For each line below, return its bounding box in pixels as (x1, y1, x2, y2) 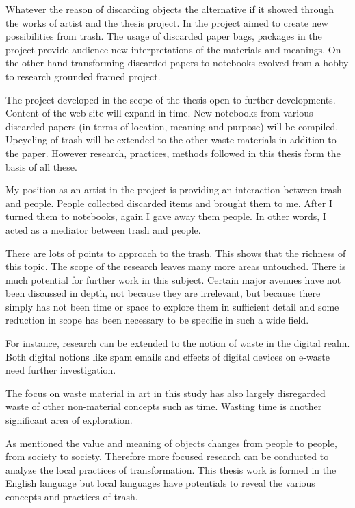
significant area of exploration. (5, 413, 133, 427)
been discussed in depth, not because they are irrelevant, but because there (5, 286, 321, 300)
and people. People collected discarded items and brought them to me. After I (5, 195, 333, 210)
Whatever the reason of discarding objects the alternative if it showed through (5, 2, 334, 16)
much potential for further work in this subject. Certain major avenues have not (5, 272, 341, 287)
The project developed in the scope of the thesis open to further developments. (5, 92, 336, 106)
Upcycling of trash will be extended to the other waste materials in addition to (5, 132, 337, 147)
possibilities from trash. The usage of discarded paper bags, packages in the (5, 29, 322, 43)
